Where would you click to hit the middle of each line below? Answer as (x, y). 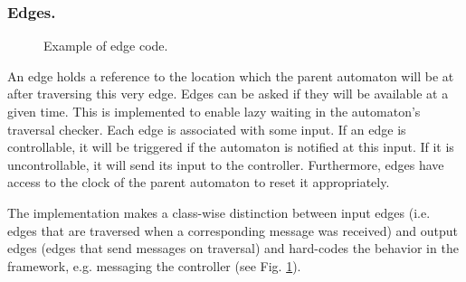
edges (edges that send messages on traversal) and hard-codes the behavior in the (233, 248)
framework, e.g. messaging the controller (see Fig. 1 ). (154, 265)
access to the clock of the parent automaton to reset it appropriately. (199, 182)
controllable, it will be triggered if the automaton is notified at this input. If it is (231, 147)
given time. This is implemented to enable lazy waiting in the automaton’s (214, 111)
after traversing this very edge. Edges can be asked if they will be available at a (228, 94)
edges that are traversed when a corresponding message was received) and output (233, 230)
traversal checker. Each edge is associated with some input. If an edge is (207, 129)
